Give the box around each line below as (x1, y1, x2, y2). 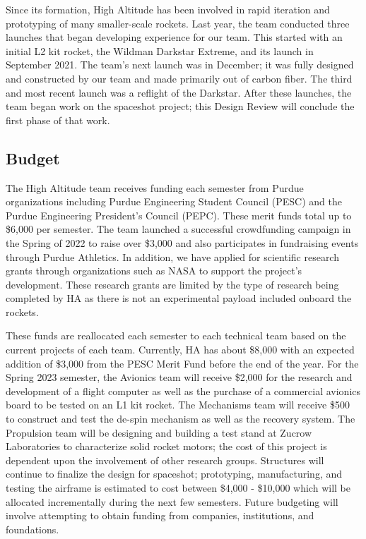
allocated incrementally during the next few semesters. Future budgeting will (6, 494, 338, 509)
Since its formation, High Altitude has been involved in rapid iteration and (6, 2, 330, 16)
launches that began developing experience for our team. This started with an (6, 30, 343, 44)
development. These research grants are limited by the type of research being (6, 277, 339, 291)
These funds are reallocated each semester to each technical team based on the (6, 328, 346, 343)
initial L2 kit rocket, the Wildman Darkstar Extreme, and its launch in (6, 43, 314, 58)
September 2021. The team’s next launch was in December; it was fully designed (6, 57, 354, 72)
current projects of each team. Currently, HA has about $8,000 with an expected (6, 342, 355, 357)
